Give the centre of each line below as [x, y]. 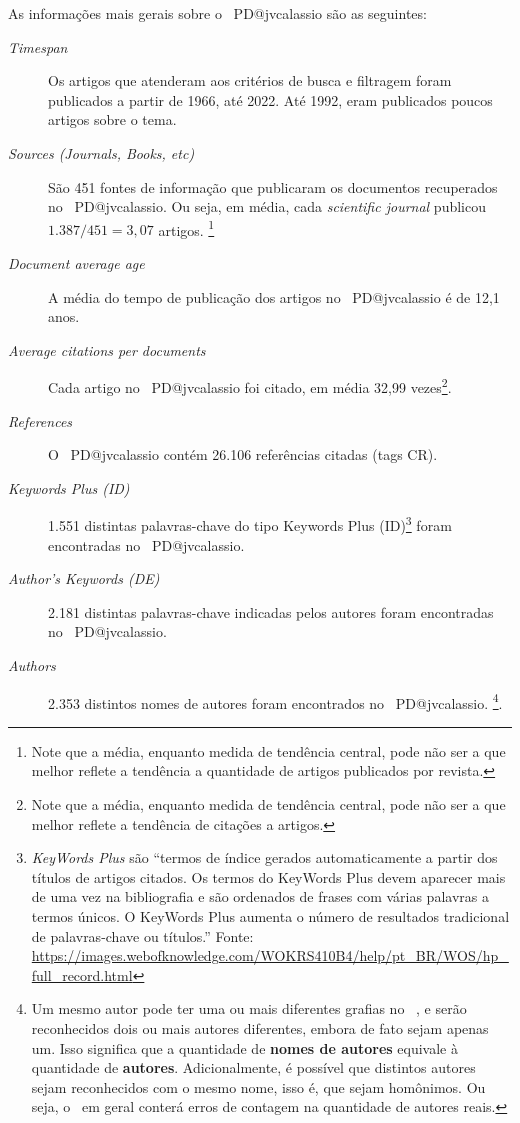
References [40, 420]
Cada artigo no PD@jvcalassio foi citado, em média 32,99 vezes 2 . [250, 386]
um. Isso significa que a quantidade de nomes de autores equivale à [244, 1047]
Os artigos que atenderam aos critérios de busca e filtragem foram [250, 80]
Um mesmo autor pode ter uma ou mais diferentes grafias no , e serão [249, 1008]
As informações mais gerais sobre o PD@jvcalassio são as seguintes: [217, 13]
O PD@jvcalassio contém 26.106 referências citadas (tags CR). [243, 454]
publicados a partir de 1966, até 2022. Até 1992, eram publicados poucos [270, 99]
